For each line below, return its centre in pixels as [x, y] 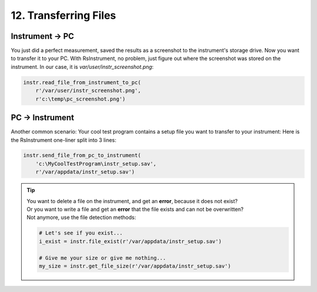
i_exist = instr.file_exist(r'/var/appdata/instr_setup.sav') [130, 241]
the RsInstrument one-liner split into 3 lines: [64, 140]
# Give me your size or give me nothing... [103, 258]
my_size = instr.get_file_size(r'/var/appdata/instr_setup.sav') [135, 266]
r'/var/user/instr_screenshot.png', [88, 91]
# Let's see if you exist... [81, 233]
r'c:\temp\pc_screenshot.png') [80, 99]
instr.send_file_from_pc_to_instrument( [82, 155]
